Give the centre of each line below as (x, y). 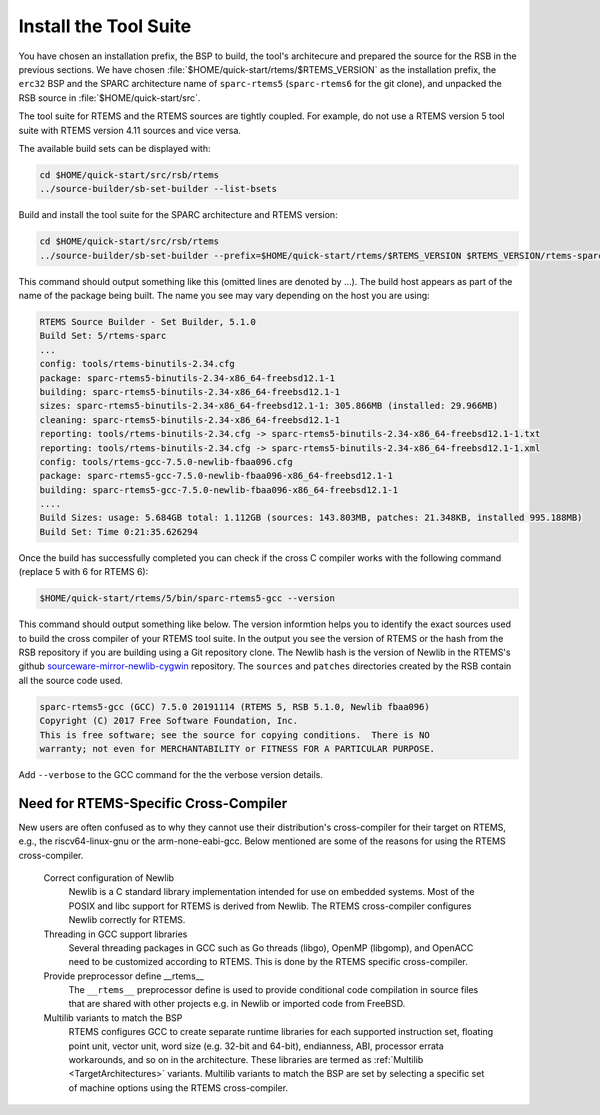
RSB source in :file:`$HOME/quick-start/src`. (109, 97)
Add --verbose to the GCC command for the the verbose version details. (171, 774)
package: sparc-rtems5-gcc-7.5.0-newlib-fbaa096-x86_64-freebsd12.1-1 (216, 476)
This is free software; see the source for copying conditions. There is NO (234, 734)
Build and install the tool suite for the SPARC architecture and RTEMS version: (178, 215)
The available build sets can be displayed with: (114, 148)
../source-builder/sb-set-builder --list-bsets (158, 189)
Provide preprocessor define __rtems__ (123, 976)
